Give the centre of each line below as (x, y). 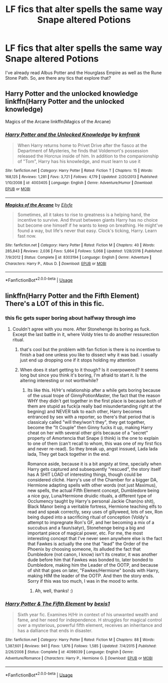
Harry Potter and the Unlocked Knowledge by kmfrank (73, 134)
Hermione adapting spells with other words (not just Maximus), (92, 485)
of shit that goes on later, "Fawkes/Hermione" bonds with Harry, (93, 570)
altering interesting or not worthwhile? (59, 380)
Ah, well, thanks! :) (54, 591)
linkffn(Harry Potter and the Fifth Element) (72, 296)
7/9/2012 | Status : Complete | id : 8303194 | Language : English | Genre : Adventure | (78, 257)
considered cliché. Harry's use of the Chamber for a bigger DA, (92, 479)
